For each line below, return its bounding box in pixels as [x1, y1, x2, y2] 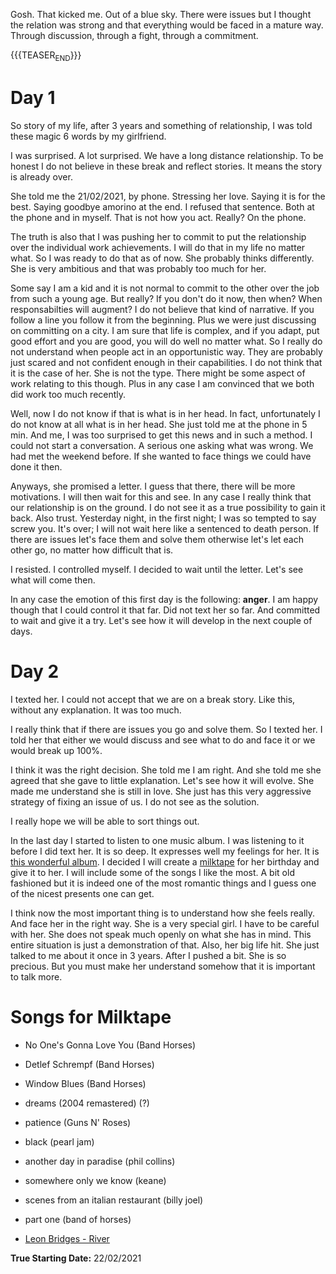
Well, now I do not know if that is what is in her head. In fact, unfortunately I [10, 407, 321, 419]
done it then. [10, 460, 63, 473]
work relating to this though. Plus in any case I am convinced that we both [10, 377, 315, 389]
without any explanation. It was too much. [10, 704, 182, 716]
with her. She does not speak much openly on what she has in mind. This [10, 928, 312, 940]
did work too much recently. [10, 388, 127, 400]
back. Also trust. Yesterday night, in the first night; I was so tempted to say [10, 512, 317, 524]
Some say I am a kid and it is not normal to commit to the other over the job [10, 282, 320, 294]
